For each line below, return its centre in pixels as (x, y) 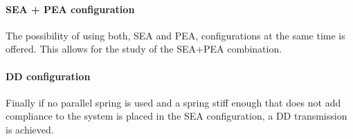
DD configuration (48, 76)
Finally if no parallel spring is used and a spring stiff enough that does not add (173, 102)
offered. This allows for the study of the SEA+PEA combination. (144, 49)
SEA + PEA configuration (70, 9)
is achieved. (30, 129)
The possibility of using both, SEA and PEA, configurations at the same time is (175, 35)
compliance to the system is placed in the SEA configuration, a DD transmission (176, 116)
